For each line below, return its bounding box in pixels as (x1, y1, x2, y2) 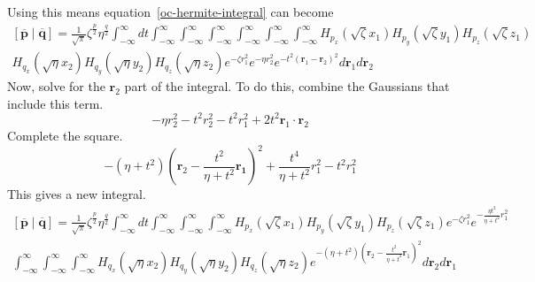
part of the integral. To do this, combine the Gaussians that (124, 77, 450, 95)
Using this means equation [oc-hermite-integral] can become (7, 3, 334, 20)
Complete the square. (7, 126, 123, 144)
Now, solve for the (7, 77, 105, 95)
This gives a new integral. (7, 185, 146, 203)
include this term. (7, 94, 104, 112)
